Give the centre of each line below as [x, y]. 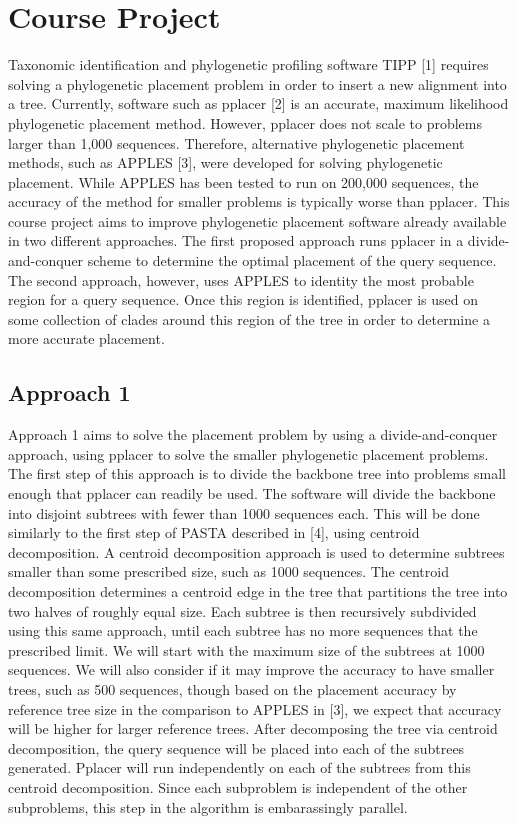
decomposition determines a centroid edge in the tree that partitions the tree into [258, 590]
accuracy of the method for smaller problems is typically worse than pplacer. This [259, 201]
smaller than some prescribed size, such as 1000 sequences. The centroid [228, 571]
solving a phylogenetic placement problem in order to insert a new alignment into [257, 83]
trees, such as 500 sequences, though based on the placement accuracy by [232, 688]
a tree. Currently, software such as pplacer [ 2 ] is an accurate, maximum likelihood [258, 103]
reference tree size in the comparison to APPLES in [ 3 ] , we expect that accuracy [255, 708]
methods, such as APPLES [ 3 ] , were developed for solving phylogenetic [225, 162]
